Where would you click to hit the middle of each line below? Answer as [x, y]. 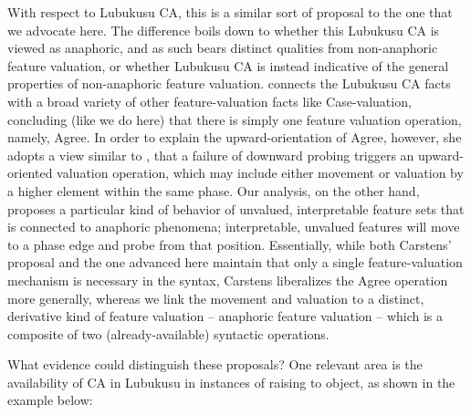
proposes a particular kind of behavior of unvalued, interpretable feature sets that [236, 208]
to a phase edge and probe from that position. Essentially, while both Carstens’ [230, 244]
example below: [50, 400]
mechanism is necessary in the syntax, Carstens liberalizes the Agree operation [228, 280]
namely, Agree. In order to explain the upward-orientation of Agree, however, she [235, 137]
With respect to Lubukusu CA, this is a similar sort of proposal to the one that [230, 12]
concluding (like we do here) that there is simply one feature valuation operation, [235, 119]
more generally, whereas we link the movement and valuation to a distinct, [216, 298]
